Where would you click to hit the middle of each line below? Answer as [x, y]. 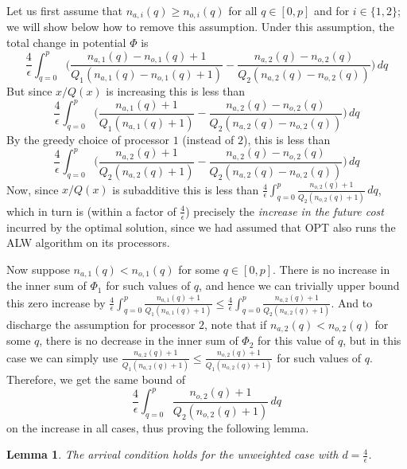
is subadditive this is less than [186, 189]
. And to [352, 302]
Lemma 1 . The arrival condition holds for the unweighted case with [172, 454]
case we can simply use [62, 357]
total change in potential [66, 43]
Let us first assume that [64, 10]
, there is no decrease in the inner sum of [139, 340]
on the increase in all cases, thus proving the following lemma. [158, 427]
